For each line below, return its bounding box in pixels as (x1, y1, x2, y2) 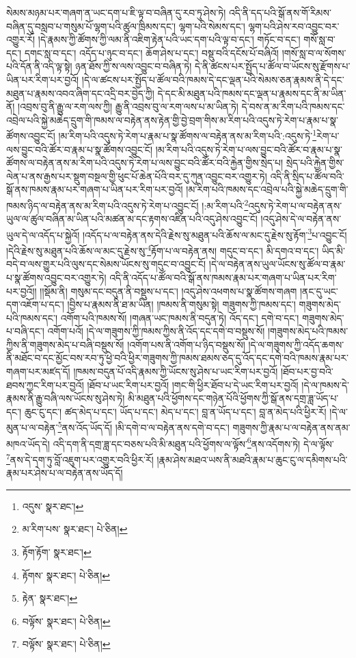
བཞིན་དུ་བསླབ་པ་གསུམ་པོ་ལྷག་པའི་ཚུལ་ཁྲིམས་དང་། (6, 18, 176, 33)
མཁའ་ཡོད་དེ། (6, 436, 50, 451)
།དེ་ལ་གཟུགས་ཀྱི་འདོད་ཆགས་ (248, 337, 344, 351)
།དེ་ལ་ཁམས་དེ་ (301, 377, 349, 392)
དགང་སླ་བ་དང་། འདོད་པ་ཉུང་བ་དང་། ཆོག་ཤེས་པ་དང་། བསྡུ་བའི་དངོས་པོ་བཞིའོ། (24, 45, 279, 60)
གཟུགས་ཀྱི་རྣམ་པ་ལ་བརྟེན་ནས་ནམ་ (232, 420, 351, 435)
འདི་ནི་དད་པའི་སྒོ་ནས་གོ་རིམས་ (228, 5, 331, 19)
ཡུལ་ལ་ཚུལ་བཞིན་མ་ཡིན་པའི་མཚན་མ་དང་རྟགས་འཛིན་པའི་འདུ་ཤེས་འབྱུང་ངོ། (6, 212, 258, 226)
